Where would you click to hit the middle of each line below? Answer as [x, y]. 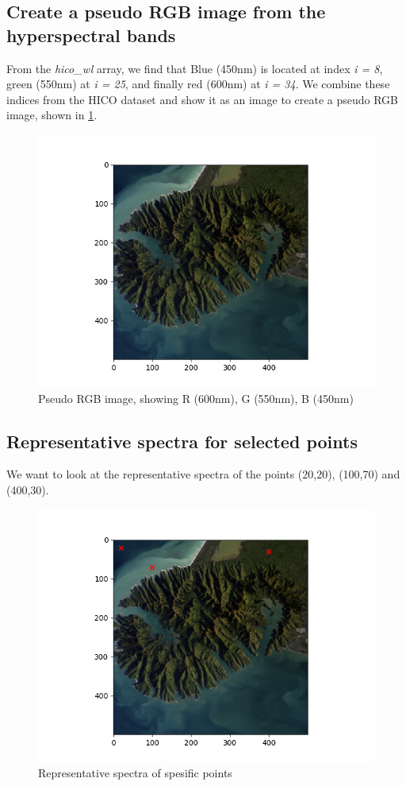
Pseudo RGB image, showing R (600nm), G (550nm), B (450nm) [196, 398]
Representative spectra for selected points [182, 441]
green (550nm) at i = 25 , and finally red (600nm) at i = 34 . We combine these [198, 84]
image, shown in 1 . [52, 115]
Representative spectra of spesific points [135, 773]
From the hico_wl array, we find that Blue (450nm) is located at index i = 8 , [195, 68]
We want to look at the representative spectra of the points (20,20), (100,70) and [203, 474]
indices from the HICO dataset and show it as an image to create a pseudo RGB [202, 99]
